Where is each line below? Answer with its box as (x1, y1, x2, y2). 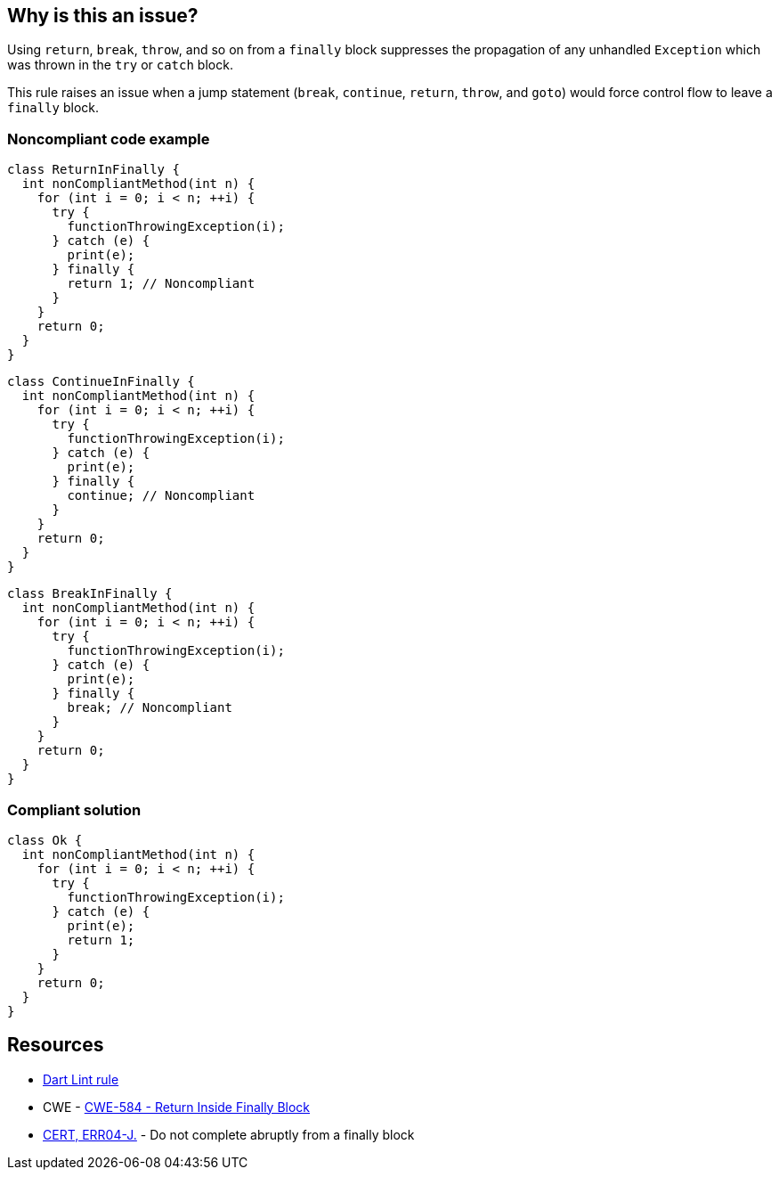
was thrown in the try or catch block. (7, 57, 233, 73)
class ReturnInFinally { (7, 162, 180, 177)
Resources (7, 1034, 104, 1057)
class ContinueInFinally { (7, 374, 195, 389)
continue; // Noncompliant (67, 488, 256, 503)
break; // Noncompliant (67, 700, 232, 715)
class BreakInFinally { (7, 586, 173, 601)
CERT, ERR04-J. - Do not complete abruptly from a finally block (43, 1126, 415, 1142)
